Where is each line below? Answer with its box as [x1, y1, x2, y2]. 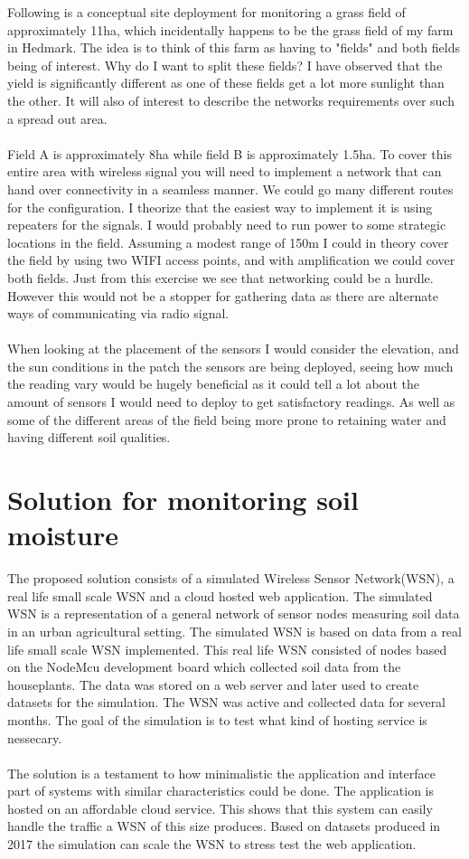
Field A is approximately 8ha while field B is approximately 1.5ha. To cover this [7, 144, 452, 163]
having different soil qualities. [7, 428, 171, 447]
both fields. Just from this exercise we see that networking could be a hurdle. [7, 268, 434, 287]
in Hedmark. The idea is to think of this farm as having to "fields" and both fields [7, 38, 460, 57]
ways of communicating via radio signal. [7, 304, 230, 323]
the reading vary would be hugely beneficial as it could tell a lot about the [7, 374, 419, 393]
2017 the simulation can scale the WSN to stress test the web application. [7, 835, 417, 854]
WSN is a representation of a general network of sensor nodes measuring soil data [7, 604, 460, 623]
